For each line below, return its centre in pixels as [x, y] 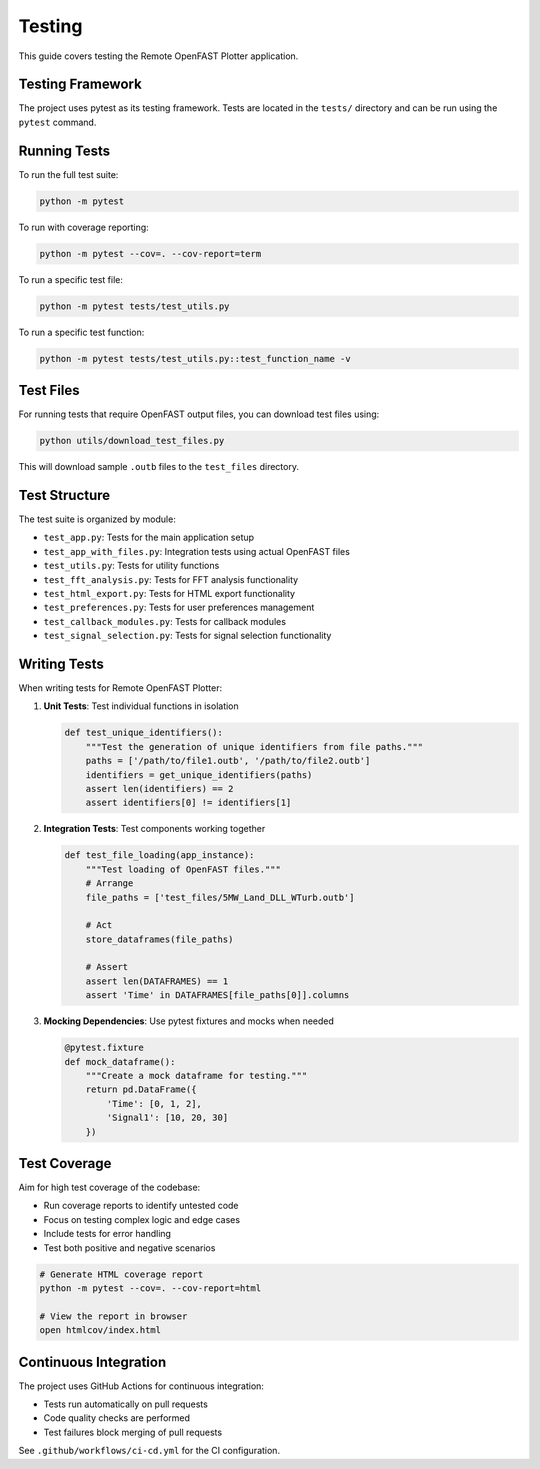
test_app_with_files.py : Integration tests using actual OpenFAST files [196, 551]
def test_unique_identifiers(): [144, 733]
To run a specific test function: [81, 332]
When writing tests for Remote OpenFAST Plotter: [120, 688]
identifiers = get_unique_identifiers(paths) [199, 774]
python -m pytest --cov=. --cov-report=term [150, 253]
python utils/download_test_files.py [132, 441]
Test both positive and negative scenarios [129, 1247]
